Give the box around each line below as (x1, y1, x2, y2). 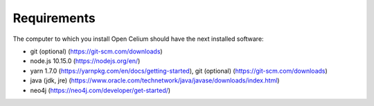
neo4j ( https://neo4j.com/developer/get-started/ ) (30, 86, 171, 94)
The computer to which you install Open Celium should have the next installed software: (12, 35, 264, 43)
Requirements (12, 10, 96, 26)
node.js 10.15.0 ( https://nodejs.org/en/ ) (30, 57, 141, 65)
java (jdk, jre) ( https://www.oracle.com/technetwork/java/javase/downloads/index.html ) (30, 76, 280, 85)
